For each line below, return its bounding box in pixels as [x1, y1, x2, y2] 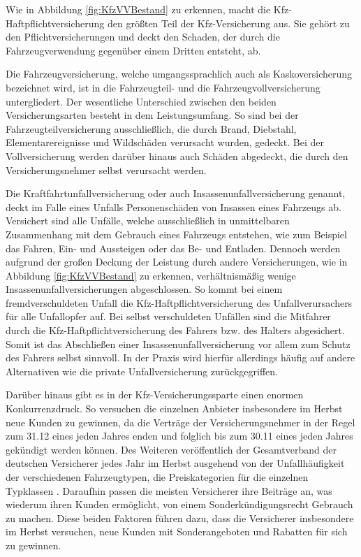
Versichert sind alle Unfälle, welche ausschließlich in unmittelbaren [6, 213, 290, 228]
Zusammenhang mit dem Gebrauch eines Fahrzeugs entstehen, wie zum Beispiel [6, 226, 347, 241]
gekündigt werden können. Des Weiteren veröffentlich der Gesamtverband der [6, 442, 337, 456]
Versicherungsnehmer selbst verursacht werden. [6, 162, 207, 177]
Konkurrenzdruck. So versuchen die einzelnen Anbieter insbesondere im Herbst [6, 401, 343, 416]
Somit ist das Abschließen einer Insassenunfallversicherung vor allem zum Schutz [6, 336, 351, 351]
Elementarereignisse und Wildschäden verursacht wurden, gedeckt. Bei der [6, 135, 324, 150]
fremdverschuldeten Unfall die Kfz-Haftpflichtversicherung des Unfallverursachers [6, 295, 353, 310]
